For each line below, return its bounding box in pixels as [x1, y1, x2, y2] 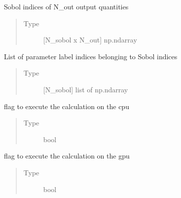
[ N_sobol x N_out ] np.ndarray [43, 35, 137, 45]
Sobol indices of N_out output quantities [4, 1, 129, 11]
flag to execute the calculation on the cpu [4, 101, 129, 111]
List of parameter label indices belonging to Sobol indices [4, 51, 178, 61]
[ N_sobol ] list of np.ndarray [43, 84, 128, 94]
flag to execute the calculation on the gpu [4, 151, 130, 161]
